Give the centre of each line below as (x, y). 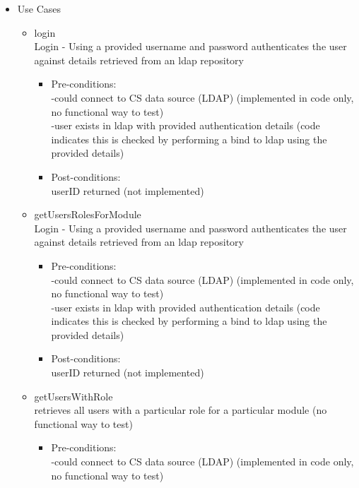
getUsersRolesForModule (88, 214)
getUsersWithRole (73, 396)
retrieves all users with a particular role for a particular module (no (181, 410)
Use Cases (39, 8)
